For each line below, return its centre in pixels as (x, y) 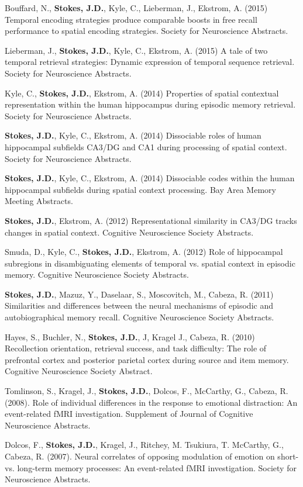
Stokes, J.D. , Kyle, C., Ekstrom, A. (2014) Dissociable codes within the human (150, 178)
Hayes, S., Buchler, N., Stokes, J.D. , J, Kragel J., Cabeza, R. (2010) (130, 336)
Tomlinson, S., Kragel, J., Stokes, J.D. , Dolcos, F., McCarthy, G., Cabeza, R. (147, 391)
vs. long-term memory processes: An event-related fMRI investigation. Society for (151, 467)
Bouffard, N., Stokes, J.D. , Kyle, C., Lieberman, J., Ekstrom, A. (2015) (136, 8)
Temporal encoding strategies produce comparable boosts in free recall (131, 19)
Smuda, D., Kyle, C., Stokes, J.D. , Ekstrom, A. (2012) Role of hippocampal (144, 252)
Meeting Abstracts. (39, 201)
